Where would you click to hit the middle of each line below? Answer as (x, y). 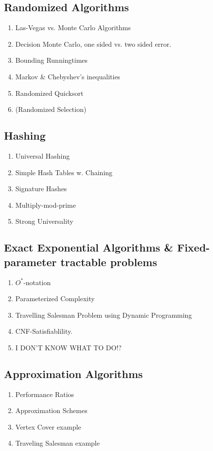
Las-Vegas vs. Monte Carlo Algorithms (73, 27)
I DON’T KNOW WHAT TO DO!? (68, 347)
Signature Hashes (41, 189)
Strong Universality (44, 221)
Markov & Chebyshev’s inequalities (68, 76)
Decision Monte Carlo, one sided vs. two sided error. (93, 44)
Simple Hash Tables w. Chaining (64, 172)
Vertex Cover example (48, 426)
